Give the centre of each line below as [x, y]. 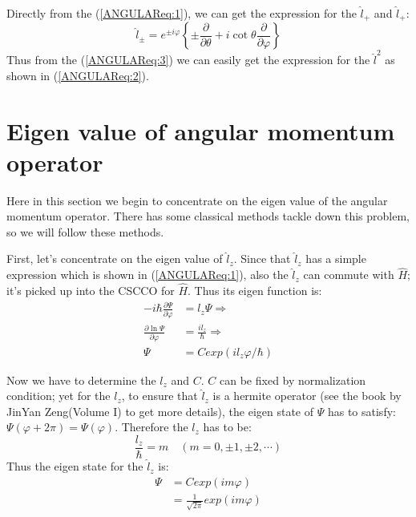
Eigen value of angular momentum [201, 130]
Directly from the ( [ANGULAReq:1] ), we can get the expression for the [182, 13]
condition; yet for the [59, 396]
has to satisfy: [361, 411]
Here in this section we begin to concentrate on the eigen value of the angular [197, 200]
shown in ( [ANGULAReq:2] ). [78, 75]
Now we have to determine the [81, 380]
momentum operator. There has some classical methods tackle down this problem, [208, 216]
